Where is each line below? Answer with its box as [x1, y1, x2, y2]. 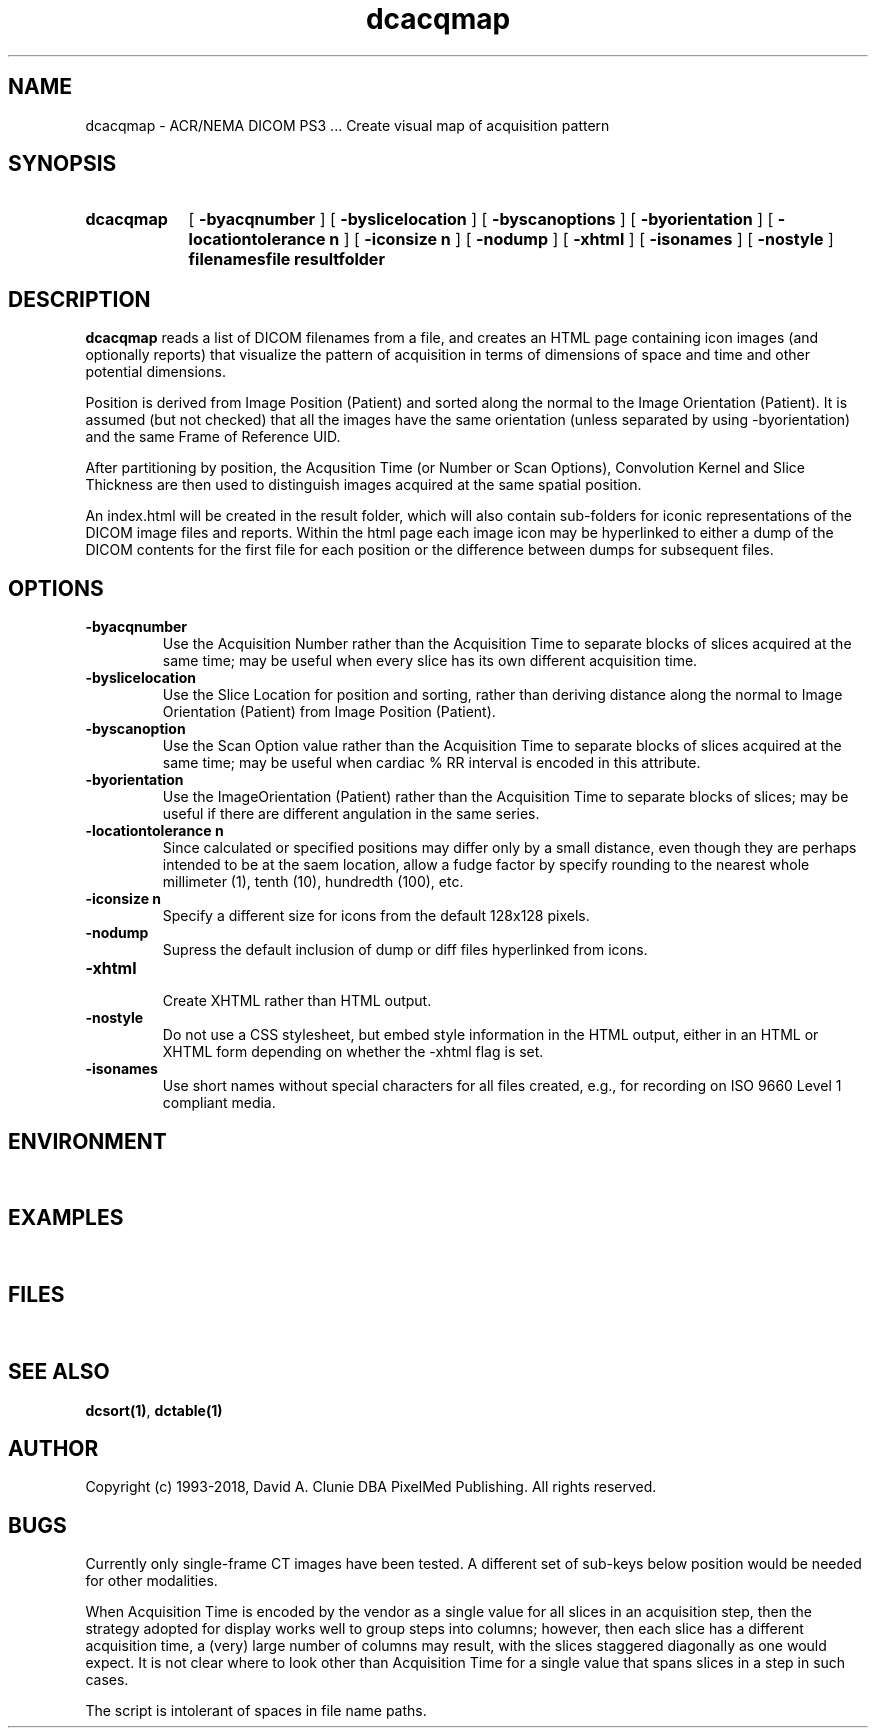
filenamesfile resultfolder [188, 249, 385, 270]
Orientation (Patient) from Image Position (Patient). [162, 703, 496, 721]
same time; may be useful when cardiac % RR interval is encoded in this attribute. [162, 754, 701, 772]
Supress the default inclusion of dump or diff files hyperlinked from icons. [162, 941, 648, 959]
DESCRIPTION [8, 286, 151, 312]
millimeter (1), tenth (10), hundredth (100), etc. [162, 873, 464, 891]
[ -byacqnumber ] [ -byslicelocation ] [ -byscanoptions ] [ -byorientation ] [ [188, 209, 774, 230]
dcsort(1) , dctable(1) [85, 1401, 223, 1419]
